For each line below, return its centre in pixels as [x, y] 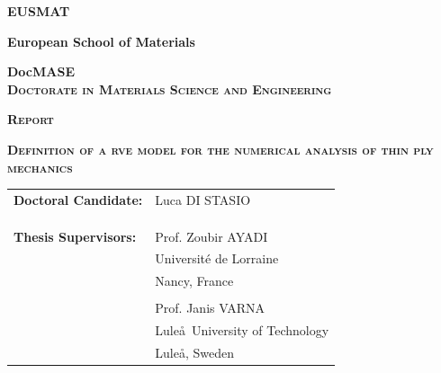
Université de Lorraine [217, 258]
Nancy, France [194, 281]
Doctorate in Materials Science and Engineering [170, 89]
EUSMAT [39, 11]
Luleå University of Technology [242, 330]
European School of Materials [101, 41]
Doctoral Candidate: [78, 199]
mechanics [40, 167]
